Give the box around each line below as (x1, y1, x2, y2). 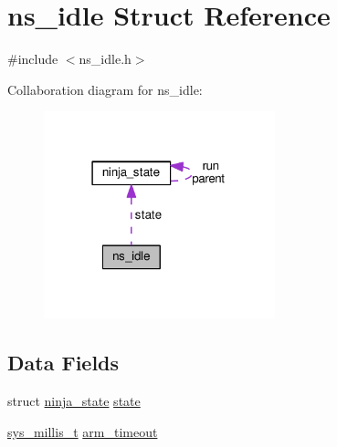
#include (7, 49, 58, 68)
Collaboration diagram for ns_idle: (7, 79, 203, 99)
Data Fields (7, 348, 120, 377)
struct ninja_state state (7, 391, 141, 411)
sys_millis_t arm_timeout (7, 421, 158, 441)
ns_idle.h (79, 49, 132, 68)
